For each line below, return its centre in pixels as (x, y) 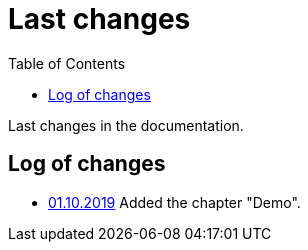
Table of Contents (67, 63)
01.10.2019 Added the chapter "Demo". (174, 202)
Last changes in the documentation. (126, 125)
